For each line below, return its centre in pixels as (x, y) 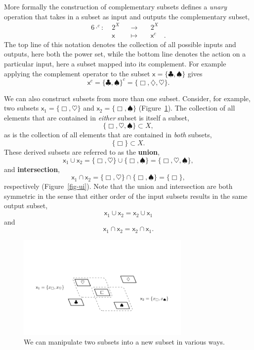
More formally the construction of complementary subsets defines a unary (116, 6)
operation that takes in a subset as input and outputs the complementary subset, (127, 16)
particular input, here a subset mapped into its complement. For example (115, 64)
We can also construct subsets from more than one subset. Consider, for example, (127, 98)
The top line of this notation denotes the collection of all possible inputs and (120, 44)
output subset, (26, 205)
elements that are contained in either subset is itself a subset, (97, 117)
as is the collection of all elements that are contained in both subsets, (108, 135)
